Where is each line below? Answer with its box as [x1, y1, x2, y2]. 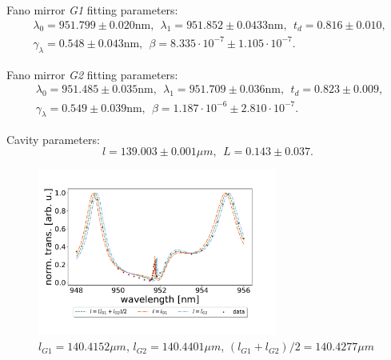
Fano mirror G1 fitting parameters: [6, 2, 178, 18]
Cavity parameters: [6, 130, 100, 147]
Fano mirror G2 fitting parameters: [6, 66, 178, 82]
